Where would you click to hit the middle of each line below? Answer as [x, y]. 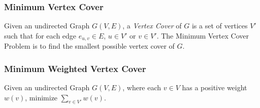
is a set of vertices [220, 26]
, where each [142, 87]
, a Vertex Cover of [152, 26]
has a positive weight [215, 87]
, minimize [41, 97]
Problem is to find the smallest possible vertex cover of [89, 46]
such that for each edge [40, 35]
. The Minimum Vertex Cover [203, 35]
